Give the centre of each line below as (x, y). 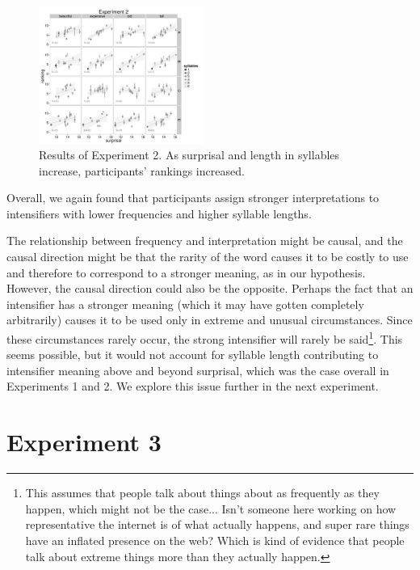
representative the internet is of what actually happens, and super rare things (217, 524)
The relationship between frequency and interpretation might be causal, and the (205, 241)
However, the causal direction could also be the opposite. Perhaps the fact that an (210, 288)
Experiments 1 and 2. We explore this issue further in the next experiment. (193, 386)
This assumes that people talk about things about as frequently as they (202, 493)
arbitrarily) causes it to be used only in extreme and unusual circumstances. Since (210, 320)
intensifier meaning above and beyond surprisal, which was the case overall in (198, 370)
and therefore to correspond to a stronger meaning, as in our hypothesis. (186, 272)
